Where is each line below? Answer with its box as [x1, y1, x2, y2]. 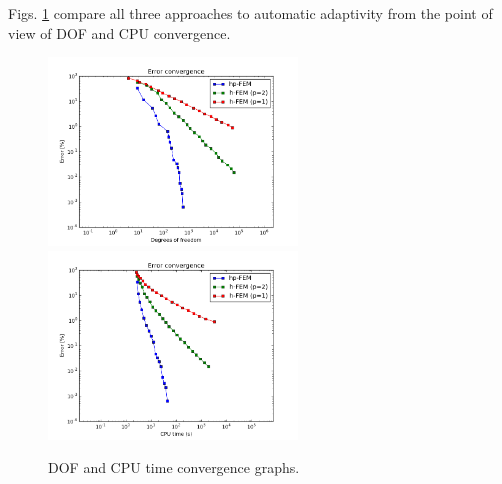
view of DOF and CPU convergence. [8, 22, 231, 43]
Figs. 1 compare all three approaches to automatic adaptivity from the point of [8, 3, 493, 23]
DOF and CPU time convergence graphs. [48, 457, 300, 478]
